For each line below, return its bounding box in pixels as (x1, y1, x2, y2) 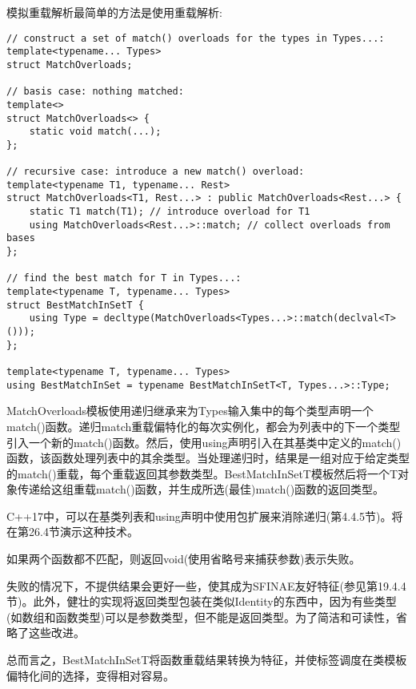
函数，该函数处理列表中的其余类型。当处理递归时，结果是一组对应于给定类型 (6, 449, 410, 466)
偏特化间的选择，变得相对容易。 (6, 667, 174, 683)
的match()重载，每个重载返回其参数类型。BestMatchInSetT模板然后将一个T (6, 465, 398, 481)
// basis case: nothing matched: (6, 86, 184, 98)
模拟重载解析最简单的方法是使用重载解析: (6, 4, 222, 20)
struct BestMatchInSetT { (6, 299, 144, 311)
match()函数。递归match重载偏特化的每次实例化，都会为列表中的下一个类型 (6, 417, 401, 434)
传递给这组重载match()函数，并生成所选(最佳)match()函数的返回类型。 (17, 481, 385, 498)
